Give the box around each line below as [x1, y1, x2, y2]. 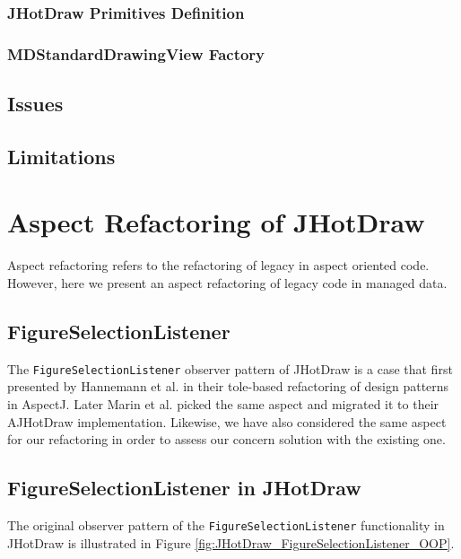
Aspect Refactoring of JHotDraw [7, 204, 425, 240]
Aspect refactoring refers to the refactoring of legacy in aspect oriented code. [7, 256, 430, 275]
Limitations [7, 142, 116, 170]
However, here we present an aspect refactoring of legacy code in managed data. [7, 273, 448, 292]
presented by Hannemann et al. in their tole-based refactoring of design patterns [7, 377, 449, 396]
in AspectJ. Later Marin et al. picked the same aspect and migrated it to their [7, 395, 439, 414]
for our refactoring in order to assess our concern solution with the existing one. [7, 430, 446, 449]
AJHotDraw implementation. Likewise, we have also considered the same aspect [7, 412, 447, 431]
